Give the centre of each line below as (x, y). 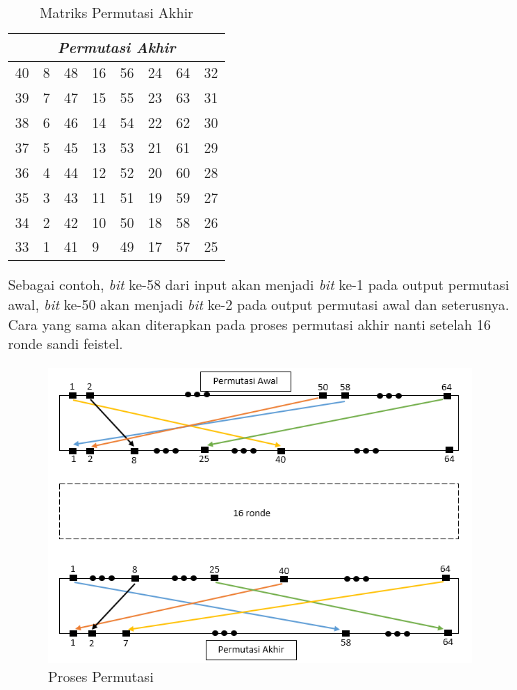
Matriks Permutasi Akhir (116, 12)
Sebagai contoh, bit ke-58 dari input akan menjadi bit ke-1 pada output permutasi (259, 284)
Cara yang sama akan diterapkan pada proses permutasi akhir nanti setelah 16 (249, 323)
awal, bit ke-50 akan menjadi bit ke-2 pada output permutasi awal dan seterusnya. (259, 304)
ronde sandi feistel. (65, 343)
